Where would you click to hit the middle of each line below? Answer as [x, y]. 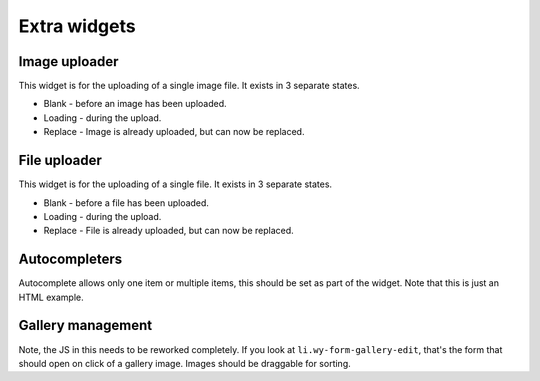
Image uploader [68, 61]
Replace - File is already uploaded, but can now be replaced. [168, 231]
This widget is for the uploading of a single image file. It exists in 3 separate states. [189, 86]
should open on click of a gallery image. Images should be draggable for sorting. [184, 363]
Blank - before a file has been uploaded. [126, 202]
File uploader [60, 160]
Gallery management [85, 325]
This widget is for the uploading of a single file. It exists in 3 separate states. [175, 184]
